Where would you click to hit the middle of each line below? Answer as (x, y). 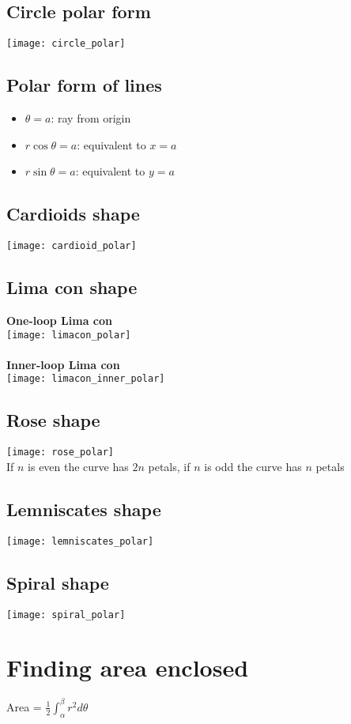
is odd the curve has (253, 466)
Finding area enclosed (128, 667)
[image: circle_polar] (66, 44)
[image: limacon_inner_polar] (86, 379)
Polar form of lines (84, 85)
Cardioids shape (73, 214)
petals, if (169, 466)
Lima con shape (72, 287)
